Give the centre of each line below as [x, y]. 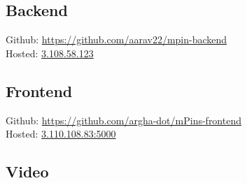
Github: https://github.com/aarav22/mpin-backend [117, 39]
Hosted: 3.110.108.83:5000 [61, 134]
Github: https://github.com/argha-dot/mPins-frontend [123, 120]
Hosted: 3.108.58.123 [50, 53]
